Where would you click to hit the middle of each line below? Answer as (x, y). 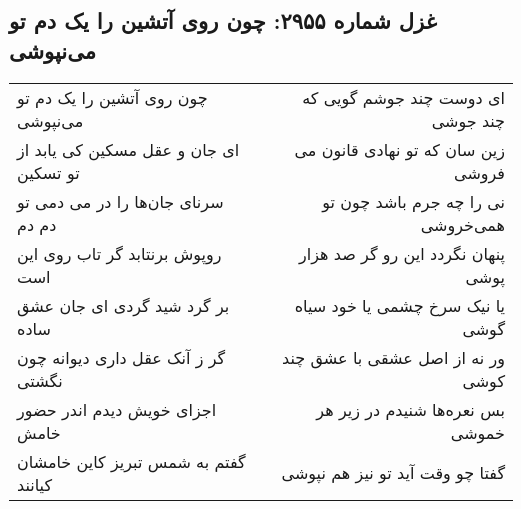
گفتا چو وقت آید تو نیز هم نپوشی (393, 473)
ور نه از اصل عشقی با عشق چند (393, 357)
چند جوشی (468, 120)
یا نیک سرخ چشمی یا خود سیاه (399, 305)
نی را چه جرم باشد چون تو (413, 201)
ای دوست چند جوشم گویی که (403, 97)
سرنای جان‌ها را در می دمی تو (120, 201)
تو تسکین (48, 172)
